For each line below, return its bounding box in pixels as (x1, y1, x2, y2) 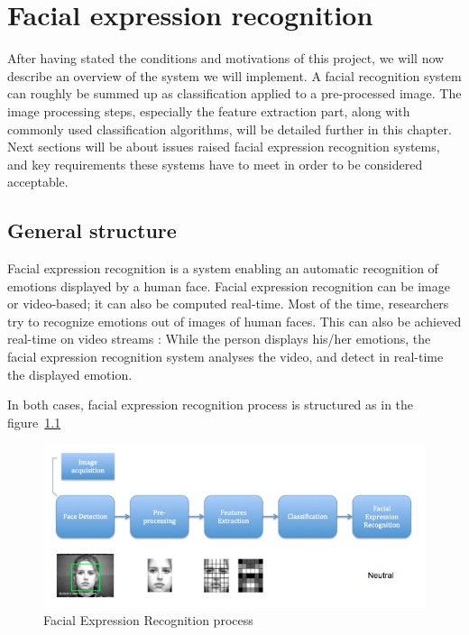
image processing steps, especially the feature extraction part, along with (7, 101, 410, 120)
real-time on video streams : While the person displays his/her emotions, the (7, 329, 431, 348)
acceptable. (7, 172, 69, 191)
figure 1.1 (7, 412, 61, 431)
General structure (7, 216, 177, 244)
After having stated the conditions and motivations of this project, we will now (7, 49, 445, 68)
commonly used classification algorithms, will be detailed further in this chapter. (7, 119, 452, 138)
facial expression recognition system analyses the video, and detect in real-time (7, 347, 444, 366)
